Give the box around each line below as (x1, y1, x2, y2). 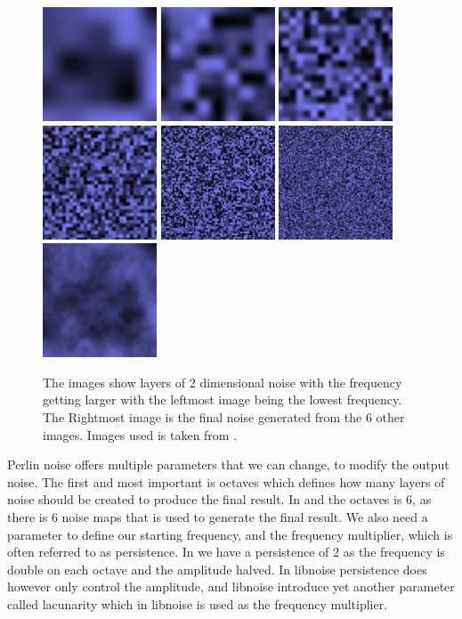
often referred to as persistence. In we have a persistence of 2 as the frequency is (7, 542, 445, 561)
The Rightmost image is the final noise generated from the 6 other (43, 407, 405, 426)
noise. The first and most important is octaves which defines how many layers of (7, 472, 445, 491)
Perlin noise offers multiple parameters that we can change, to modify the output (7, 455, 450, 474)
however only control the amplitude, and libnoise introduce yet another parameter (7, 577, 455, 596)
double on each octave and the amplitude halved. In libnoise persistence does (7, 559, 427, 578)
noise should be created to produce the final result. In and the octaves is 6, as (7, 490, 432, 509)
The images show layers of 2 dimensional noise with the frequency (43, 372, 402, 391)
